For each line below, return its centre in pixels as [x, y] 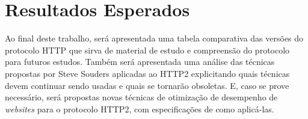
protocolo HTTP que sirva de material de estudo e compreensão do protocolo [147, 50]
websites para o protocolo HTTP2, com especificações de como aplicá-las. [140, 108]
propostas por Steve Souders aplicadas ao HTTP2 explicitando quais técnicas [147, 73]
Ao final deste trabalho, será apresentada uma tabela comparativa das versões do [154, 38]
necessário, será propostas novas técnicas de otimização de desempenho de [141, 97]
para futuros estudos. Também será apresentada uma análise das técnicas [140, 62]
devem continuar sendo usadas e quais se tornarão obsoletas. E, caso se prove [147, 85]
